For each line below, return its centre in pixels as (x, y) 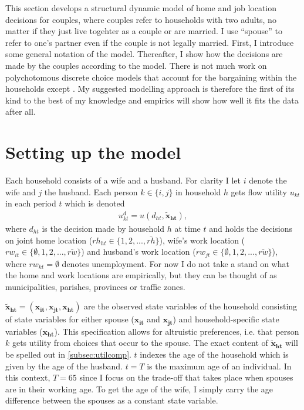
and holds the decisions (251, 228)
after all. (21, 111)
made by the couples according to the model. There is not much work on (136, 65)
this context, (28, 377)
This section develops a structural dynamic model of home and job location (141, 8)
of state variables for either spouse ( (70, 319)
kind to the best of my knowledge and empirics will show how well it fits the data (152, 100)
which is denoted (95, 203)
